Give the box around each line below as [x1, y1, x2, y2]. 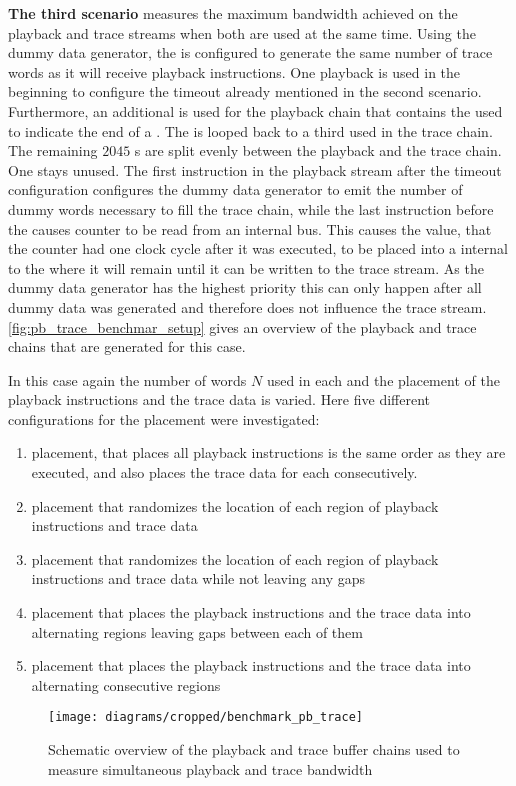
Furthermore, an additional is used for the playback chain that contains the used [8, 100, 503, 121]
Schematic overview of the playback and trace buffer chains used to [48, 739, 460, 760]
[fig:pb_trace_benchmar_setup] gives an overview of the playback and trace [8, 316, 477, 337]
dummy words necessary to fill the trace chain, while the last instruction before [8, 198, 494, 219]
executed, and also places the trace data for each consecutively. [31, 462, 418, 483]
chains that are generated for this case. [8, 336, 246, 357]
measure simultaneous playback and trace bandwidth [48, 758, 373, 779]
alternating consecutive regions [31, 674, 221, 695]
